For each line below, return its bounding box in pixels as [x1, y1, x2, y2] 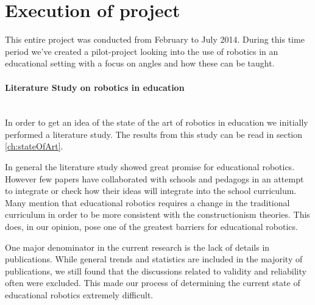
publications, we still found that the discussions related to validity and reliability [5, 264, 306, 277]
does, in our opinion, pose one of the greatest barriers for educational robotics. [5, 220, 298, 233]
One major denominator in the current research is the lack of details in [5, 240, 270, 253]
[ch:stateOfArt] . [5, 140, 63, 152]
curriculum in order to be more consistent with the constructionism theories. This [5, 208, 310, 221]
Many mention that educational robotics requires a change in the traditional [5, 196, 290, 209]
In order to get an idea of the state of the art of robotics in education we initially [5, 116, 308, 129]
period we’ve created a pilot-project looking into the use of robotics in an [5, 45, 278, 57]
